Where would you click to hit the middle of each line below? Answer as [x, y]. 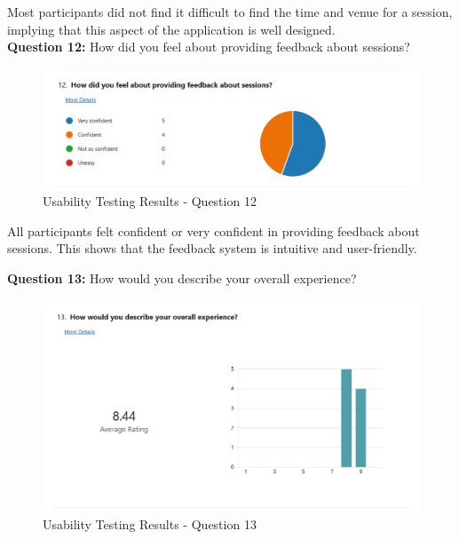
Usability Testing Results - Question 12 [150, 201]
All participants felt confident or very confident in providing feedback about [214, 230]
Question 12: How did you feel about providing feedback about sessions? [209, 47]
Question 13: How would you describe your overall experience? [182, 277]
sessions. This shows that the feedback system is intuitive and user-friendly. [212, 248]
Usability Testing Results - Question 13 [150, 524]
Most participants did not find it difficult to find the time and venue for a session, [230, 12]
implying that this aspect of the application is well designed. [171, 29]
